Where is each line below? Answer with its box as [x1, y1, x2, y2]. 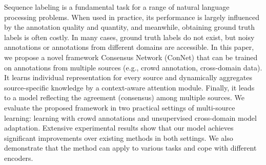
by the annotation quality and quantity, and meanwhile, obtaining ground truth [4, 22, 255, 32]
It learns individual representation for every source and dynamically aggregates [4, 72, 252, 83]
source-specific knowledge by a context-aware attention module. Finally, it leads [4, 82, 255, 93]
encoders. [4, 152, 33, 163]
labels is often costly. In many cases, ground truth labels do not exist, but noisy [4, 31, 255, 42]
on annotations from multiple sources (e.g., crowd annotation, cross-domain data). [4, 62, 262, 72]
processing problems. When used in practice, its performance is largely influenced [4, 11, 260, 22]
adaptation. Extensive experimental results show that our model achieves [4, 122, 234, 133]
